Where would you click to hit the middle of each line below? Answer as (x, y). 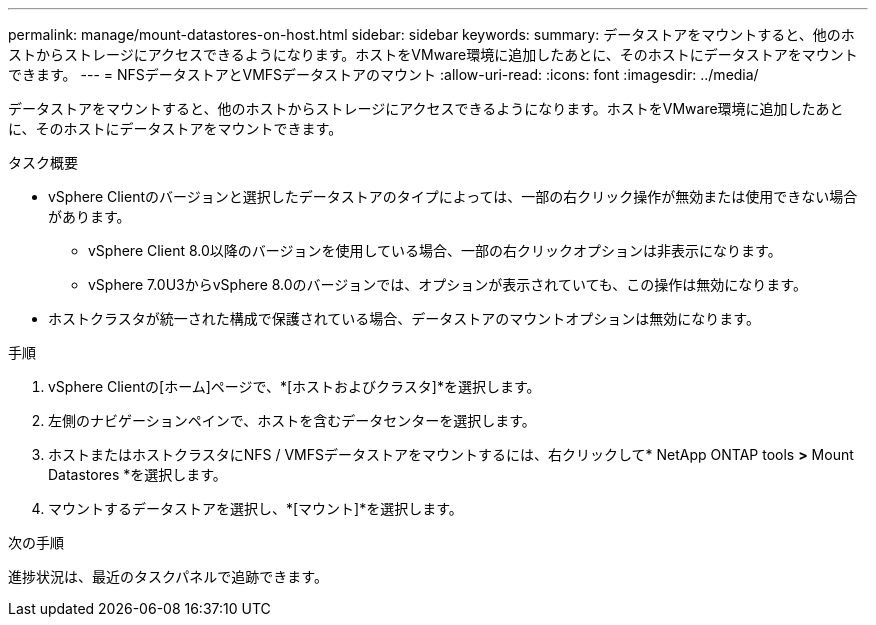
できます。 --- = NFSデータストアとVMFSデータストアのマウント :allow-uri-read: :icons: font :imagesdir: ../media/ (383, 74)
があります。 (89, 216)
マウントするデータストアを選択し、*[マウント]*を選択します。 (255, 508)
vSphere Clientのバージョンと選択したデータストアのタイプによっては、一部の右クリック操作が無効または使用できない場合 (453, 196)
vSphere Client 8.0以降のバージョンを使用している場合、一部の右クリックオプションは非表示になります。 (435, 250)
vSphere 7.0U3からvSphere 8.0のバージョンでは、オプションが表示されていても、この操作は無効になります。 (447, 284)
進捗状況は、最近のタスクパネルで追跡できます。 (168, 576)
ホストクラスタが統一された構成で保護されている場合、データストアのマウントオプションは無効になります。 (404, 318)
